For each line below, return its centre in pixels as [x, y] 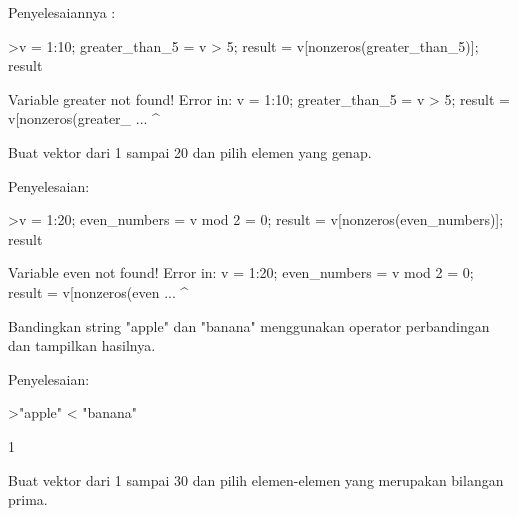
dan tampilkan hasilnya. [82, 345]
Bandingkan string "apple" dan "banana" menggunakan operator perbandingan [249, 325]
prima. [28, 499]
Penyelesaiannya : [62, 12]
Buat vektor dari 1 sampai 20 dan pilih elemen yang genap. [190, 151]
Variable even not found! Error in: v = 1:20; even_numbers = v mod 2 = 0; [241, 272]
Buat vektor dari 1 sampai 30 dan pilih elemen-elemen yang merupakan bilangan [256, 479]
